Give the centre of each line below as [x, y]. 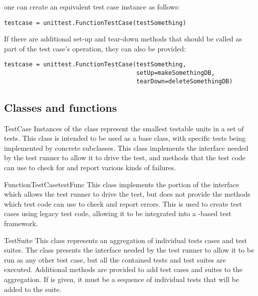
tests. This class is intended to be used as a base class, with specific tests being [125, 138]
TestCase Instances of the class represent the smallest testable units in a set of [124, 128]
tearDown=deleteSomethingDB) [184, 81]
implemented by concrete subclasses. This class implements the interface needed [126, 148]
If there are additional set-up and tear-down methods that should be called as [123, 39]
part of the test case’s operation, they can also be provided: [95, 48]
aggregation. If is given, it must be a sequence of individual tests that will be [122, 279]
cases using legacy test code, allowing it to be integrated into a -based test [118, 213]
